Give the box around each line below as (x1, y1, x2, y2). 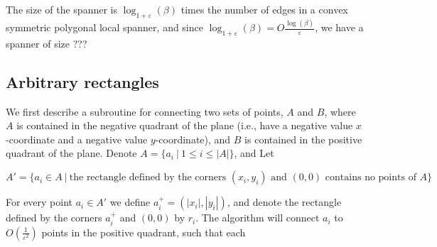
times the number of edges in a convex (180, 2, 348, 16)
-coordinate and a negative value (6, 131, 148, 146)
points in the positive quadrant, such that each (41, 224, 246, 239)
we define (109, 194, 151, 209)
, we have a (315, 20, 364, 35)
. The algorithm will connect (195, 210, 320, 225)
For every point (6, 194, 73, 209)
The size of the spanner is (6, 2, 117, 16)
